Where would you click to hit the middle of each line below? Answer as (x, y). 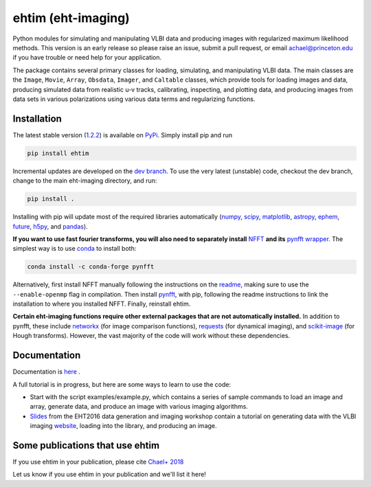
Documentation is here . (46, 372)
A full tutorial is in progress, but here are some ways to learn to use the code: (122, 384)
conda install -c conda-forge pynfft (91, 267)
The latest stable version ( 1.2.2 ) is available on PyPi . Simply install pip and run (123, 135)
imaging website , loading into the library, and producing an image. (123, 426)
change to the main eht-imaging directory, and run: (85, 181)
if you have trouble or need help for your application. (87, 58)
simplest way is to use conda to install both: (75, 249)
